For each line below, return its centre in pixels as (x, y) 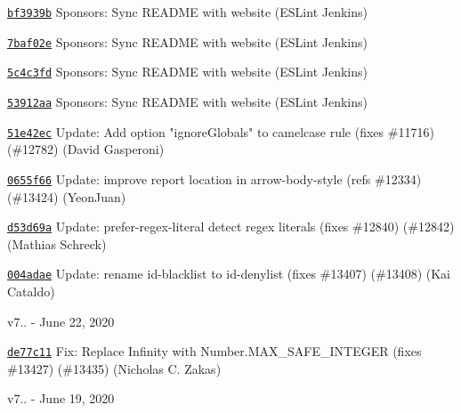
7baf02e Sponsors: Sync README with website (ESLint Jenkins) (187, 41)
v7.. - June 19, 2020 (61, 398)
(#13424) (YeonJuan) (67, 196)
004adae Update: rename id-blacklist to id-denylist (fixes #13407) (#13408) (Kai (229, 274)
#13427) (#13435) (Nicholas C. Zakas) (114, 368)
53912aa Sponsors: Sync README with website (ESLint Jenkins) (187, 101)
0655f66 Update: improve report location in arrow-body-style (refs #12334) (214, 178)
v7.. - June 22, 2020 (61, 321)
